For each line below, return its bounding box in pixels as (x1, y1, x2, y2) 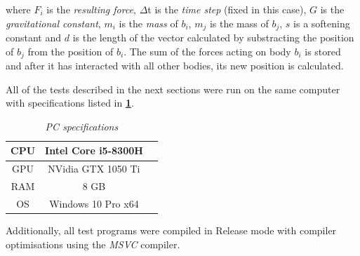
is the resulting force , (46, 2, 136, 16)
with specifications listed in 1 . (6, 95, 134, 110)
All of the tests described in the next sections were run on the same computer (6, 81, 340, 96)
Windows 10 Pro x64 (49, 196, 139, 210)
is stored (305, 43, 341, 58)
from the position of (27, 43, 114, 58)
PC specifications (45, 119, 119, 133)
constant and (6, 30, 62, 45)
